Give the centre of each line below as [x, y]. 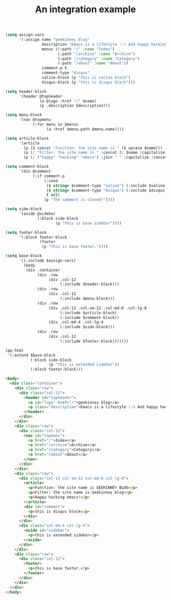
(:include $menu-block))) [87, 299]
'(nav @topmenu [35, 120]
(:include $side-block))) [87, 327]
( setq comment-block [27, 167]
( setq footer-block [26, 232]
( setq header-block [26, 91]
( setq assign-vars [25, 35]
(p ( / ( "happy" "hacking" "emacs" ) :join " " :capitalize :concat [95, 157]
